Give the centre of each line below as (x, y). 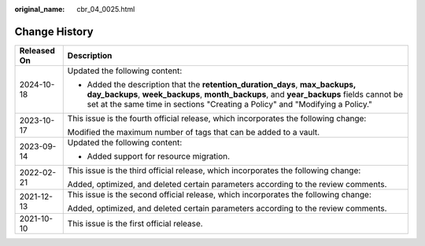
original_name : (40, 9)
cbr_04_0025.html (106, 9)
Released (37, 50)
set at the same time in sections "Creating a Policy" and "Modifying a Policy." (230, 104)
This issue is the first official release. (135, 223)
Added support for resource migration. (159, 156)
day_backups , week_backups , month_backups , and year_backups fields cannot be (245, 94)
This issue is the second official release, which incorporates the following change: (219, 194)
